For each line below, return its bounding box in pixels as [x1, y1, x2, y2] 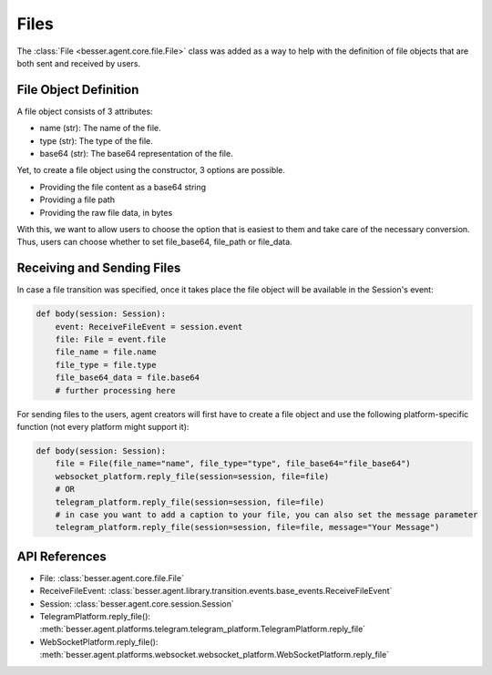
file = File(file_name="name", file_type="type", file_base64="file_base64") [55, 458, 412, 469]
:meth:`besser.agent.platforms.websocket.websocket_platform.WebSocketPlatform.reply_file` [39, 649, 390, 660]
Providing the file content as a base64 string [39, 181, 207, 192]
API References [16, 548, 107, 564]
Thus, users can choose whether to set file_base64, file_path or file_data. [16, 237, 292, 248]
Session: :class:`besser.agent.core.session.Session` [39, 598, 234, 609]
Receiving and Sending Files [16, 261, 181, 276]
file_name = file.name [55, 347, 157, 357]
